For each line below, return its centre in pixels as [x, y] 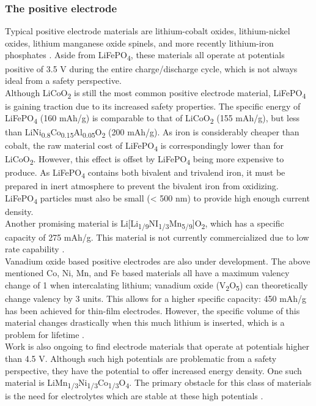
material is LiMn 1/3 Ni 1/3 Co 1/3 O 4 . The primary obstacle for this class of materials [158, 383]
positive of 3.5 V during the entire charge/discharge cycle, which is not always [151, 68]
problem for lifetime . [45, 334]
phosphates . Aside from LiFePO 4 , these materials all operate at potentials [145, 56]
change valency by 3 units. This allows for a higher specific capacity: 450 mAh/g [156, 298]
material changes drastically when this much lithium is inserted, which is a [145, 322]
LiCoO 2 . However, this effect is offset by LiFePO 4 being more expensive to [145, 159]
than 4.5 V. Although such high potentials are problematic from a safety [141, 358]
